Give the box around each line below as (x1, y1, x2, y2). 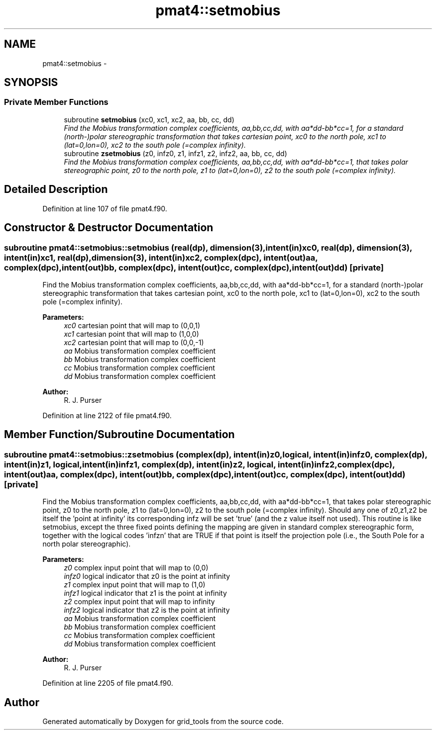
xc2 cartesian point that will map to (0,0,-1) (64, 338, 204, 347)
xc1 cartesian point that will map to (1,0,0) (64, 329, 199, 338)
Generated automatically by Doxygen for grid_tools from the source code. (42, 717, 284, 726)
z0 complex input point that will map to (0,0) (64, 563, 209, 572)
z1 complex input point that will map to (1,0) (64, 580, 206, 589)
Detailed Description (4, 183, 108, 196)
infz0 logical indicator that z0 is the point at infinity (64, 572, 230, 581)
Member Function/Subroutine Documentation (4, 428, 235, 441)
